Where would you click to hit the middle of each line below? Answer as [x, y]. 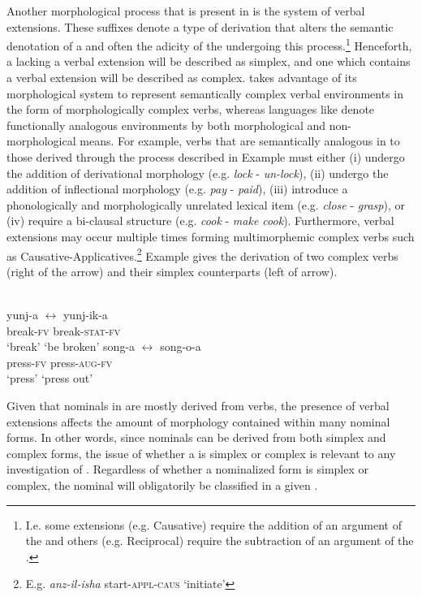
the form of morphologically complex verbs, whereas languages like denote [191, 109]
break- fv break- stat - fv [64, 330]
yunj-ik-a [85, 314]
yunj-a [22, 314]
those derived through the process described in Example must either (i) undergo [206, 157]
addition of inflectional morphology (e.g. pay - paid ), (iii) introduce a [177, 189]
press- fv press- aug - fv [60, 362]
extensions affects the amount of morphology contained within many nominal [198, 421]
